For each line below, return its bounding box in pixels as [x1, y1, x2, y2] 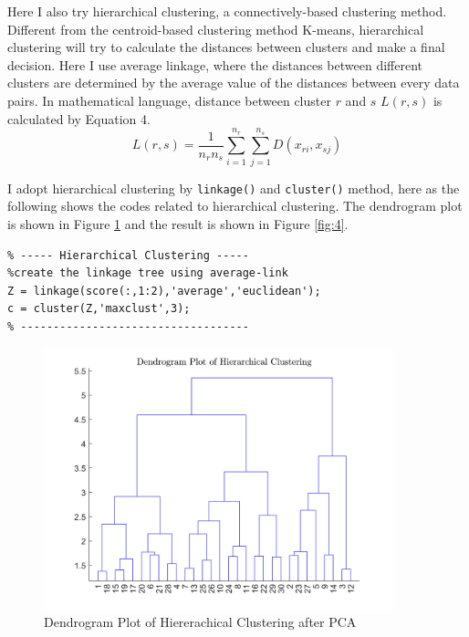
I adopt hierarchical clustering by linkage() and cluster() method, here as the [7, 178, 460, 197]
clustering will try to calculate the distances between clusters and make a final [7, 37, 445, 57]
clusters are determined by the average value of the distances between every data [7, 73, 460, 92]
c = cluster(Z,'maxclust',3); [7, 302, 191, 316]
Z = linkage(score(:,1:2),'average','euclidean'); [7, 284, 321, 298]
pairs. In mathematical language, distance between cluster [7, 90, 331, 110]
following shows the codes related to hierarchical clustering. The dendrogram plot [7, 196, 463, 215]
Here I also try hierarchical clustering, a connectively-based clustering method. [7, 2, 447, 20]
